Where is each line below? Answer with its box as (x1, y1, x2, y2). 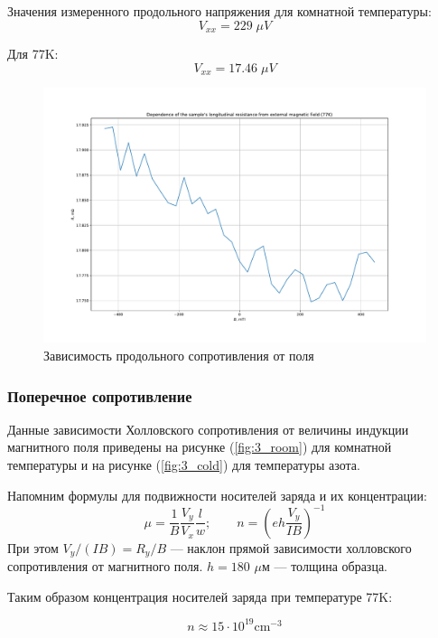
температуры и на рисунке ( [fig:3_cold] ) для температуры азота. (7, 455, 360, 474)
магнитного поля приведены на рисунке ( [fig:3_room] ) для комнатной (7, 437, 392, 456)
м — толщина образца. (261, 557, 387, 576)
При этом (7, 538, 59, 557)
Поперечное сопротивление (7, 384, 192, 407)
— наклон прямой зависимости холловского (170, 538, 412, 557)
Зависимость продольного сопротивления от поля (43, 346, 314, 365)
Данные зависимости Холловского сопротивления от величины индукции (7, 419, 409, 438)
